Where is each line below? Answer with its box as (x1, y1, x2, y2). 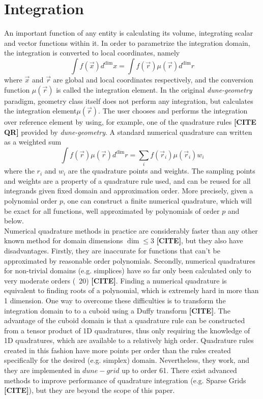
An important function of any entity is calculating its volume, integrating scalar (4, 27, 253, 38)
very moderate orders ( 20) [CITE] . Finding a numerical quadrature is (4, 275, 227, 286)
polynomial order (4, 195, 57, 206)
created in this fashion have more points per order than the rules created (4, 345, 231, 355)
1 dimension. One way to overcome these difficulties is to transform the (4, 295, 226, 305)
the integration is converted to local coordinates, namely (4, 47, 180, 58)
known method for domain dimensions (4, 235, 123, 246)
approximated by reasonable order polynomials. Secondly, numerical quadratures (4, 255, 255, 266)
